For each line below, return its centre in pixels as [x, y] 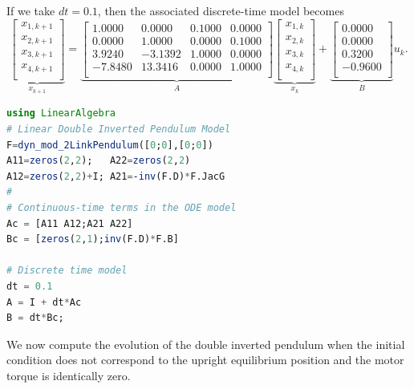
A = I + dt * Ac [44, 302]
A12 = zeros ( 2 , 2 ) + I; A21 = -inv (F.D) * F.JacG [116, 176]
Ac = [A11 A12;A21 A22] [70, 223]
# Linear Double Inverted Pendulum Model [119, 129]
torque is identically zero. [69, 375]
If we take [31, 10]
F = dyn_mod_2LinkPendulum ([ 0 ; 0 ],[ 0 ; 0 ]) [110, 145]
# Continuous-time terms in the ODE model [122, 207]
